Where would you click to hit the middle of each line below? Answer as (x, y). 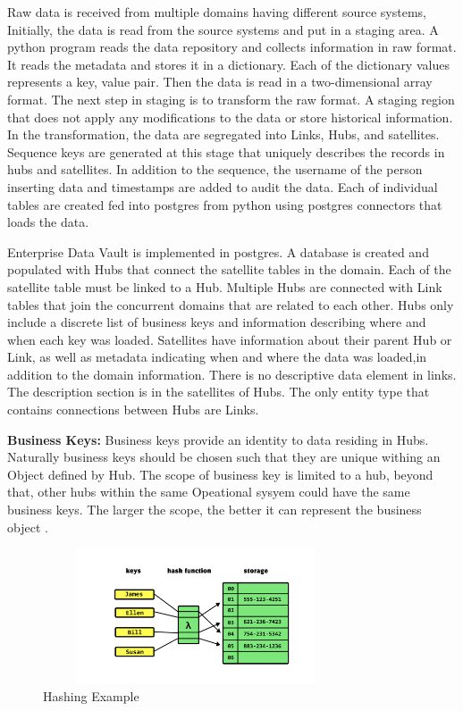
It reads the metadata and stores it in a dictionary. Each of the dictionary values (228, 64)
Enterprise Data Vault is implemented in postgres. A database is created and (218, 251)
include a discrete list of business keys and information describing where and (217, 322)
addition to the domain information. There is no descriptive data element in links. (232, 374)
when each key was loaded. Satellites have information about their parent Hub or (230, 339)
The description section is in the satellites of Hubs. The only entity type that (219, 392)
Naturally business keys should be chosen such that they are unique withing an (224, 457)
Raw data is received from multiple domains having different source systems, (217, 12)
